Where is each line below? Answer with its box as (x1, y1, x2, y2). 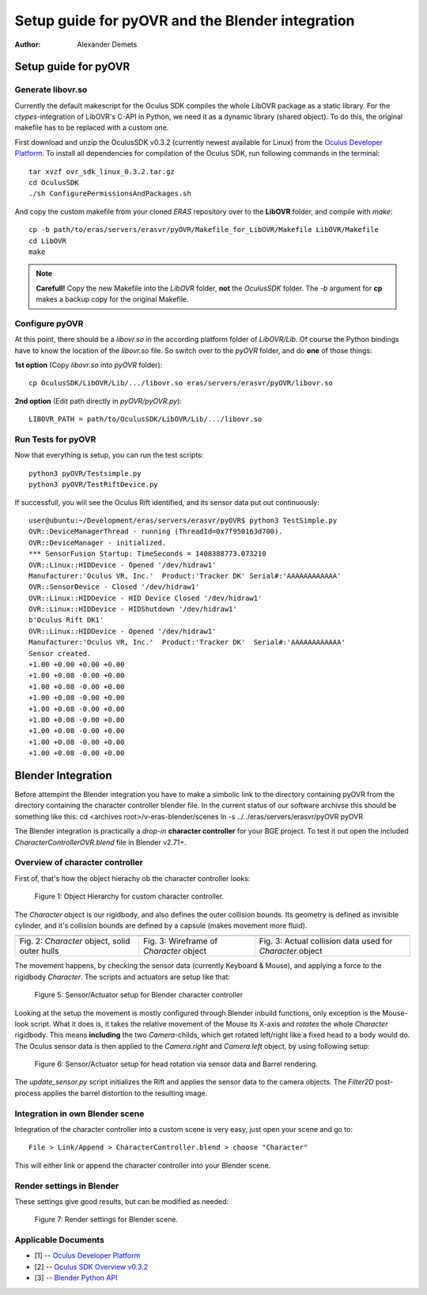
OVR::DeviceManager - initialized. (28, 538, 167, 547)
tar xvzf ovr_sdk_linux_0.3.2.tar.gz (28, 167, 176, 176)
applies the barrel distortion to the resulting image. (42, 1088, 208, 1098)
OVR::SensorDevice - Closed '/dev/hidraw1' (28, 583, 200, 591)
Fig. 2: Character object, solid (19, 936, 130, 947)
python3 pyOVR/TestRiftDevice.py (28, 480, 158, 489)
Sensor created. (28, 649, 92, 658)
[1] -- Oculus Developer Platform (34, 1251, 141, 1260)
